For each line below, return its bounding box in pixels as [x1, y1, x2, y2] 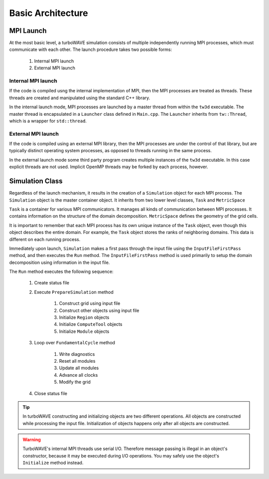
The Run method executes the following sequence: [9, 268, 114, 274]
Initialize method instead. [22, 460, 84, 466]
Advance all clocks [59, 372, 98, 378]
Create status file [34, 280, 70, 286]
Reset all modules [59, 358, 96, 364]
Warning [22, 437, 41, 443]
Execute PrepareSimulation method [34, 289, 114, 295]
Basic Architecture [9, 7, 88, 18]
